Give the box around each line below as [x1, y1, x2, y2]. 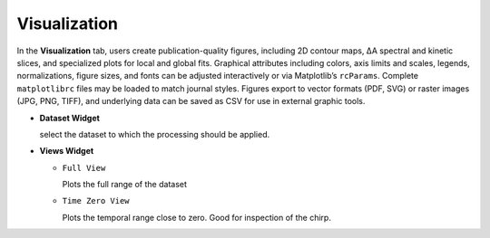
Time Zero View [62, 195, 131, 206]
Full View [62, 163, 106, 173]
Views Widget [39, 146, 94, 157]
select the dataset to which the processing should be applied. [39, 129, 270, 139]
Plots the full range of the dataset [62, 179, 188, 190]
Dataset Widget [39, 112, 100, 123]
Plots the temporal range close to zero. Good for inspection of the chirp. [62, 212, 331, 223]
